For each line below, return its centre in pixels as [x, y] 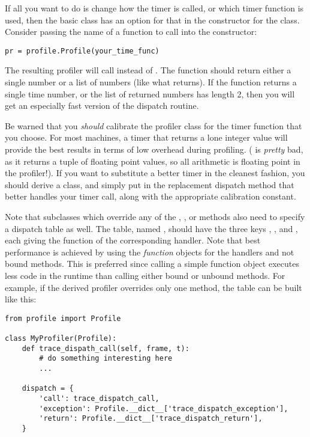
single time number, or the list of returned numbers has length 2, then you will [150, 93]
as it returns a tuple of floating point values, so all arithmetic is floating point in [153, 161]
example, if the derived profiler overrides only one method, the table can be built [154, 287]
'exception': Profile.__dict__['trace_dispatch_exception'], [164, 408]
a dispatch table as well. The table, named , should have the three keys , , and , [151, 228]
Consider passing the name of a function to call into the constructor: [131, 32]
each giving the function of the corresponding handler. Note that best [133, 240]
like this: [21, 299]
